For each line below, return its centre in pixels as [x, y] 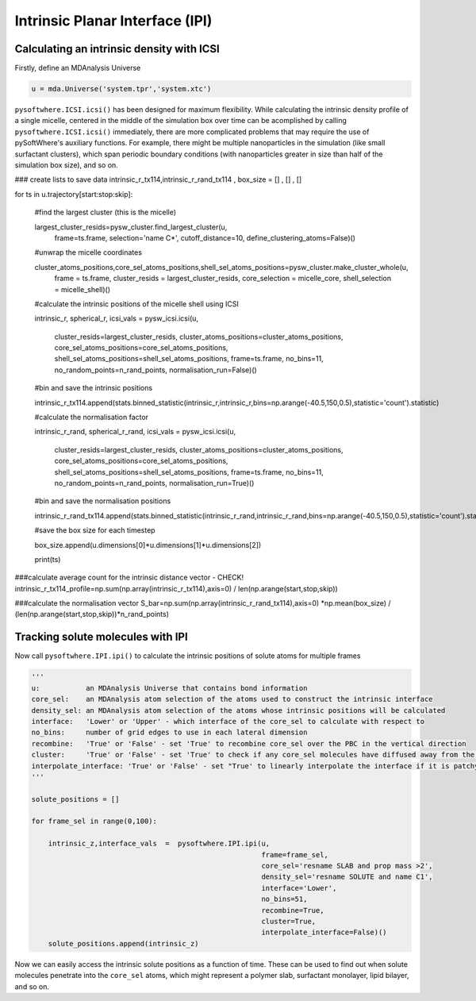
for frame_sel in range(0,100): [94, 821]
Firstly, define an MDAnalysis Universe [78, 68]
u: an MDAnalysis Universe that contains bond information [169, 688]
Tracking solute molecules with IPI [101, 637]
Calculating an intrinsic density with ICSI [117, 49]
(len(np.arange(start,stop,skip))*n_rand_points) [92, 614]
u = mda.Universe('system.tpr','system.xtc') [121, 89]
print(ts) [48, 559]
